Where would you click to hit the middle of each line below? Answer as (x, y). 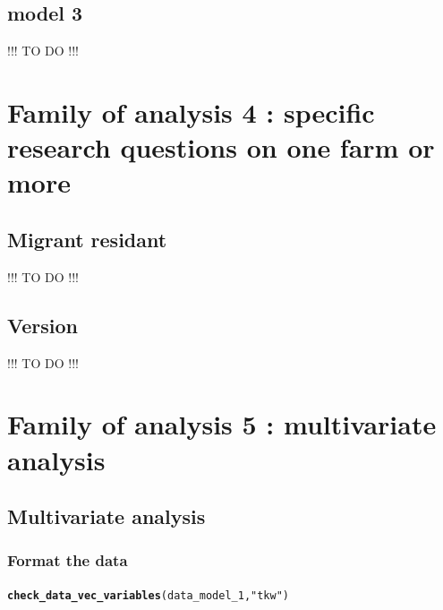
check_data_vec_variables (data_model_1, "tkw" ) (149, 595)
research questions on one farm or (221, 147)
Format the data (68, 560)
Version (43, 325)
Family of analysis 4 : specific (191, 112)
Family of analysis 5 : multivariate (222, 424)
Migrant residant (87, 239)
